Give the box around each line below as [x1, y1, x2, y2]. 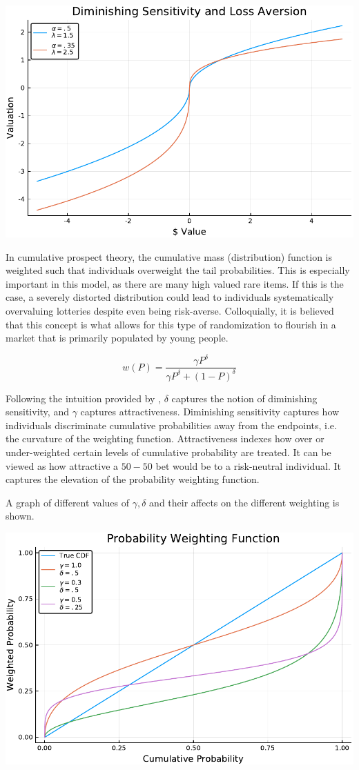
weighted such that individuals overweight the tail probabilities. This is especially [6, 263, 350, 277]
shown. [6, 509, 35, 523]
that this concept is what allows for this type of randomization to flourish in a [6, 317, 336, 331]
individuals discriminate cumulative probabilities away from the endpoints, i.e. [6, 417, 337, 432]
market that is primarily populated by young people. [6, 330, 229, 345]
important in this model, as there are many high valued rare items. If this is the [6, 276, 344, 290]
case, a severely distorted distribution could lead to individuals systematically [6, 290, 334, 304]
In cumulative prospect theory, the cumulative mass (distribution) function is [6, 249, 333, 264]
